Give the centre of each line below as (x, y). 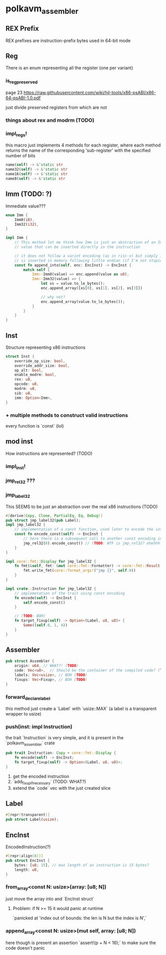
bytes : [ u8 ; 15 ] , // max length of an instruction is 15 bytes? (82, 865)
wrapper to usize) (23, 714)
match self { (37, 270)
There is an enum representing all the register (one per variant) (69, 68)
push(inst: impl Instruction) (39, 727)
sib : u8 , (23, 393)
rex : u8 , (23, 380)
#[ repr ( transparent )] (28, 815)
